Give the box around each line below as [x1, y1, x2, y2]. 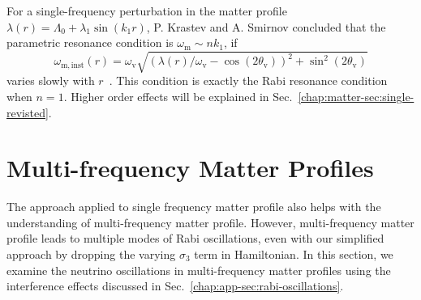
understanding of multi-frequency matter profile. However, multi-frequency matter [6, 213, 415, 230]
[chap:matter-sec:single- [298, 87, 415, 104]
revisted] [6, 104, 49, 120]
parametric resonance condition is [6, 34, 174, 51]
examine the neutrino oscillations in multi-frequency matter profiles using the [6, 261, 391, 278]
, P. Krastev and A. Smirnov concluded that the [146, 18, 386, 35]
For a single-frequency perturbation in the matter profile [6, 2, 287, 19]
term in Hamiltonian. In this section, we [194, 246, 393, 263]
